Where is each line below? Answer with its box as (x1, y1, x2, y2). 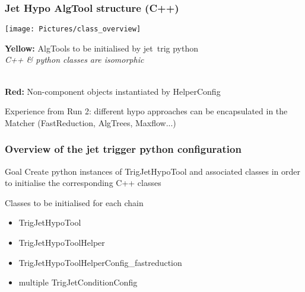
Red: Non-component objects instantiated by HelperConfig (5, 85, 221, 97)
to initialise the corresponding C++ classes (5, 177, 161, 189)
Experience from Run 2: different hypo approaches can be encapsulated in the (5, 105, 288, 117)
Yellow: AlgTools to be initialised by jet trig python (5, 41, 199, 54)
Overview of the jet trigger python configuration (5, 142, 242, 156)
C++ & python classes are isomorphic (5, 53, 144, 66)
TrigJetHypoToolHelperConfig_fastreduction (18, 256, 182, 268)
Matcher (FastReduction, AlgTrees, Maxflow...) (5, 116, 176, 129)
